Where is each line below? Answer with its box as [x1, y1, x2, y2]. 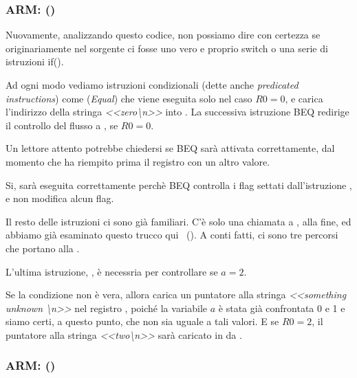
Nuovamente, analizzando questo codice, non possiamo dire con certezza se [6, 27, 321, 42]
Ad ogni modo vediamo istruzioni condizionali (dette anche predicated [6, 78, 299, 91]
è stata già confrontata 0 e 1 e [218, 300, 345, 315]
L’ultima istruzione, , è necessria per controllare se [6, 264, 218, 278]
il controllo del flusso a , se [6, 118, 118, 132]
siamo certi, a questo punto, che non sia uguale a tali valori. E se [6, 314, 279, 329]
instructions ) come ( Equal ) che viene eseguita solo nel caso [6, 91, 252, 105]
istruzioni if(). [6, 54, 64, 69]
